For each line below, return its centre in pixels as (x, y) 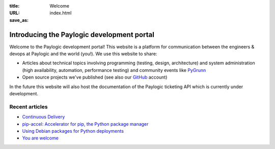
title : (15, 6)
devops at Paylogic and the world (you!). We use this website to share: (83, 54)
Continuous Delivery (44, 117)
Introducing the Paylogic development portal (82, 35)
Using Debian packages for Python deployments (73, 131)
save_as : (19, 20)
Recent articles (29, 106)
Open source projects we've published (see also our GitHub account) (95, 77)
